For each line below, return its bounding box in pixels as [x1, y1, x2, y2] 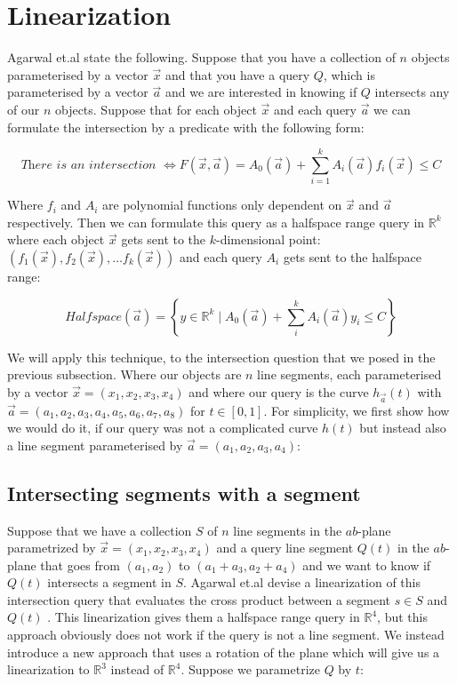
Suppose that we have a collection [7, 521, 192, 539]
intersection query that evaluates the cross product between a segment [7, 590, 390, 608]
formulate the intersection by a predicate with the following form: [7, 117, 365, 136]
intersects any [374, 83, 450, 101]
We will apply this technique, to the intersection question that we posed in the [7, 347, 436, 366]
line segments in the [233, 521, 342, 539]
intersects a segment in [47, 573, 172, 592]
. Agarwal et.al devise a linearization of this [182, 573, 421, 592]
